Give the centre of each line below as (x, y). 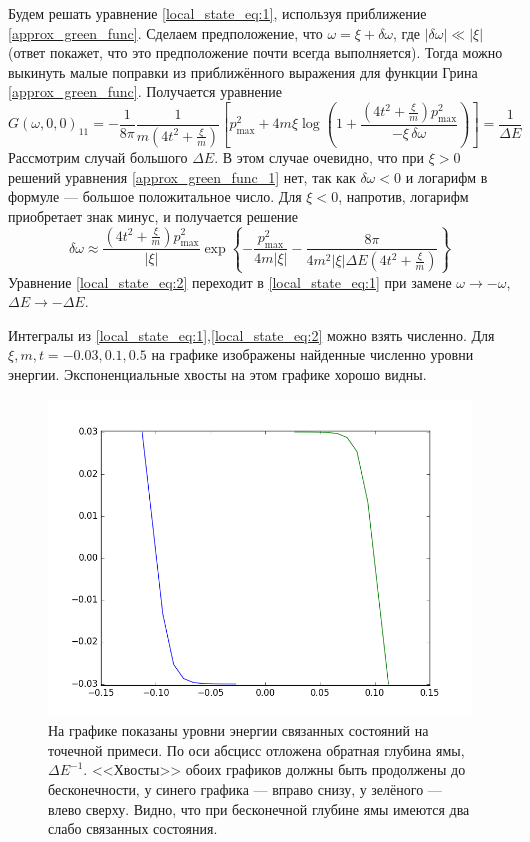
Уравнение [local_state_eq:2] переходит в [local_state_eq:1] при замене (230, 281)
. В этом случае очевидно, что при (319, 156)
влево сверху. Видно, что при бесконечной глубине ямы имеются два (259, 808)
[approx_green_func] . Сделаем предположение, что (165, 32)
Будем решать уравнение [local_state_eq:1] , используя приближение (217, 13)
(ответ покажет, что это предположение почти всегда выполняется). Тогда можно (255, 52)
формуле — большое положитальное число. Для (155, 196)
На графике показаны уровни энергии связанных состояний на (238, 730)
